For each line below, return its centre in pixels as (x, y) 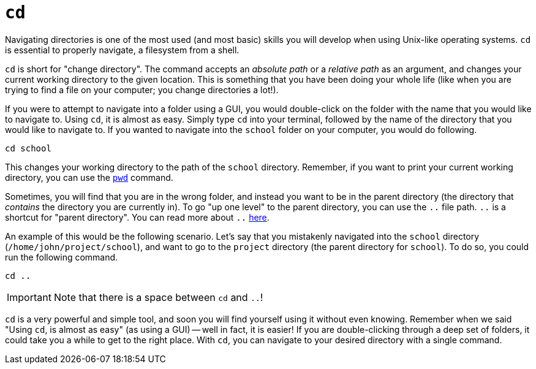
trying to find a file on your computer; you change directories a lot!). (142, 89)
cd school (28, 148)
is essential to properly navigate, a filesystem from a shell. (122, 50)
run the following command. (62, 257)
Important (29, 297)
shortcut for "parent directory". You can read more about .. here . (137, 217)
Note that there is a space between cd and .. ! (158, 297)
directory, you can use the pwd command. (89, 177)
